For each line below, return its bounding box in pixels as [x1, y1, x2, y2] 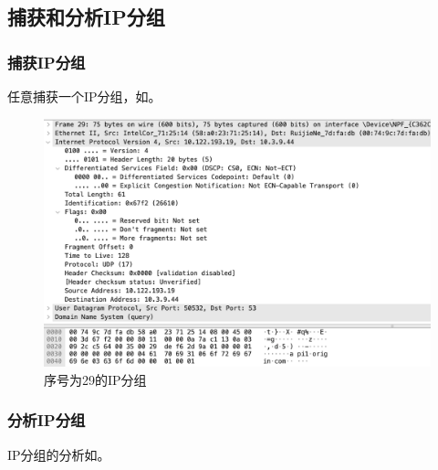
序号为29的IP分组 [44, 369, 147, 389]
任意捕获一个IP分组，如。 [7, 87, 162, 105]
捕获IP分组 [7, 50, 86, 73]
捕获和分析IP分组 [7, 3, 165, 31]
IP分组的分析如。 [7, 444, 110, 464]
